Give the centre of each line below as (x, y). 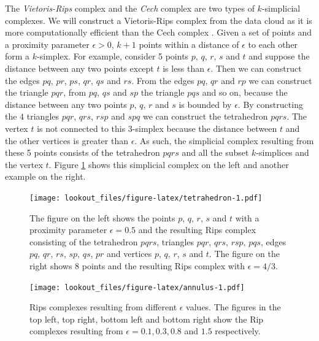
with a (247, 217)
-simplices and (282, 152)
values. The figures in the (233, 307)
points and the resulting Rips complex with (163, 265)
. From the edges (163, 80)
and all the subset (215, 152)
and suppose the (279, 56)
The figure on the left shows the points (102, 217)
